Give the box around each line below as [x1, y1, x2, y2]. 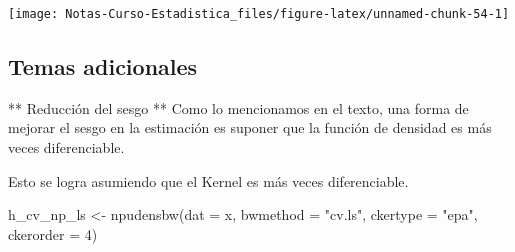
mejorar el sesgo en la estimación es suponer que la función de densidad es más [8, 117, 492, 138]
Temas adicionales [8, 51, 198, 82]
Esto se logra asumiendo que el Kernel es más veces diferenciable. [8, 170, 409, 191]
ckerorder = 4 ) [8, 223, 98, 244]
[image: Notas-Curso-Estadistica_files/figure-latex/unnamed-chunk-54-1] [8, 7, 510, 21]
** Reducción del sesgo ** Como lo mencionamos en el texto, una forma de [8, 97, 469, 118]
